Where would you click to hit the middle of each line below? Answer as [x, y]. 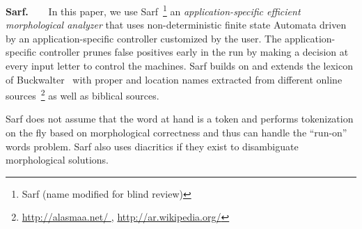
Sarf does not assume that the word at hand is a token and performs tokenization [180, 119]
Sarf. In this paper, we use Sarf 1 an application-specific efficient [153, 10]
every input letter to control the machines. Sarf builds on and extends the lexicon [179, 66]
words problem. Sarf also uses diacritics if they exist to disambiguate [152, 146]
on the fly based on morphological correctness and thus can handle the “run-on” [176, 133]
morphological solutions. [57, 160]
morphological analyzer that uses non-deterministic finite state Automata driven [176, 25]
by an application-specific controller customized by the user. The [144, 38]
